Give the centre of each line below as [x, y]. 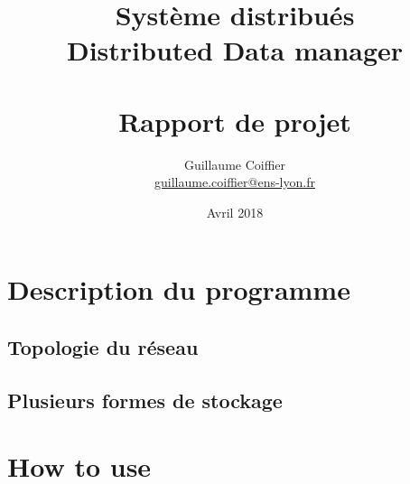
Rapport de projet [235, 121]
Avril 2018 [235, 212]
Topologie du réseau [103, 347]
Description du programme [179, 289]
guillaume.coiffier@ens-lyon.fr [235, 182]
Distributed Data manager [235, 50]
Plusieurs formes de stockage [145, 400]
